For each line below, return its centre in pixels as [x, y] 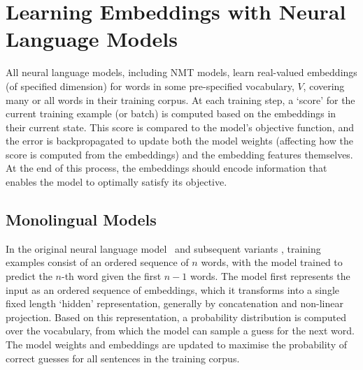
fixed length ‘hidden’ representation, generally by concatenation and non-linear [175, 303]
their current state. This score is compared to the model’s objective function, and [180, 127]
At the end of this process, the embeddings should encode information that [166, 168]
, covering [324, 86]
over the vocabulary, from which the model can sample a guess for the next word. [180, 331]
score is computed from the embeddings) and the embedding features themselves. [179, 154]
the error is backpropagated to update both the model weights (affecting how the [179, 141]
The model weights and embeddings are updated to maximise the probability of [176, 345]
